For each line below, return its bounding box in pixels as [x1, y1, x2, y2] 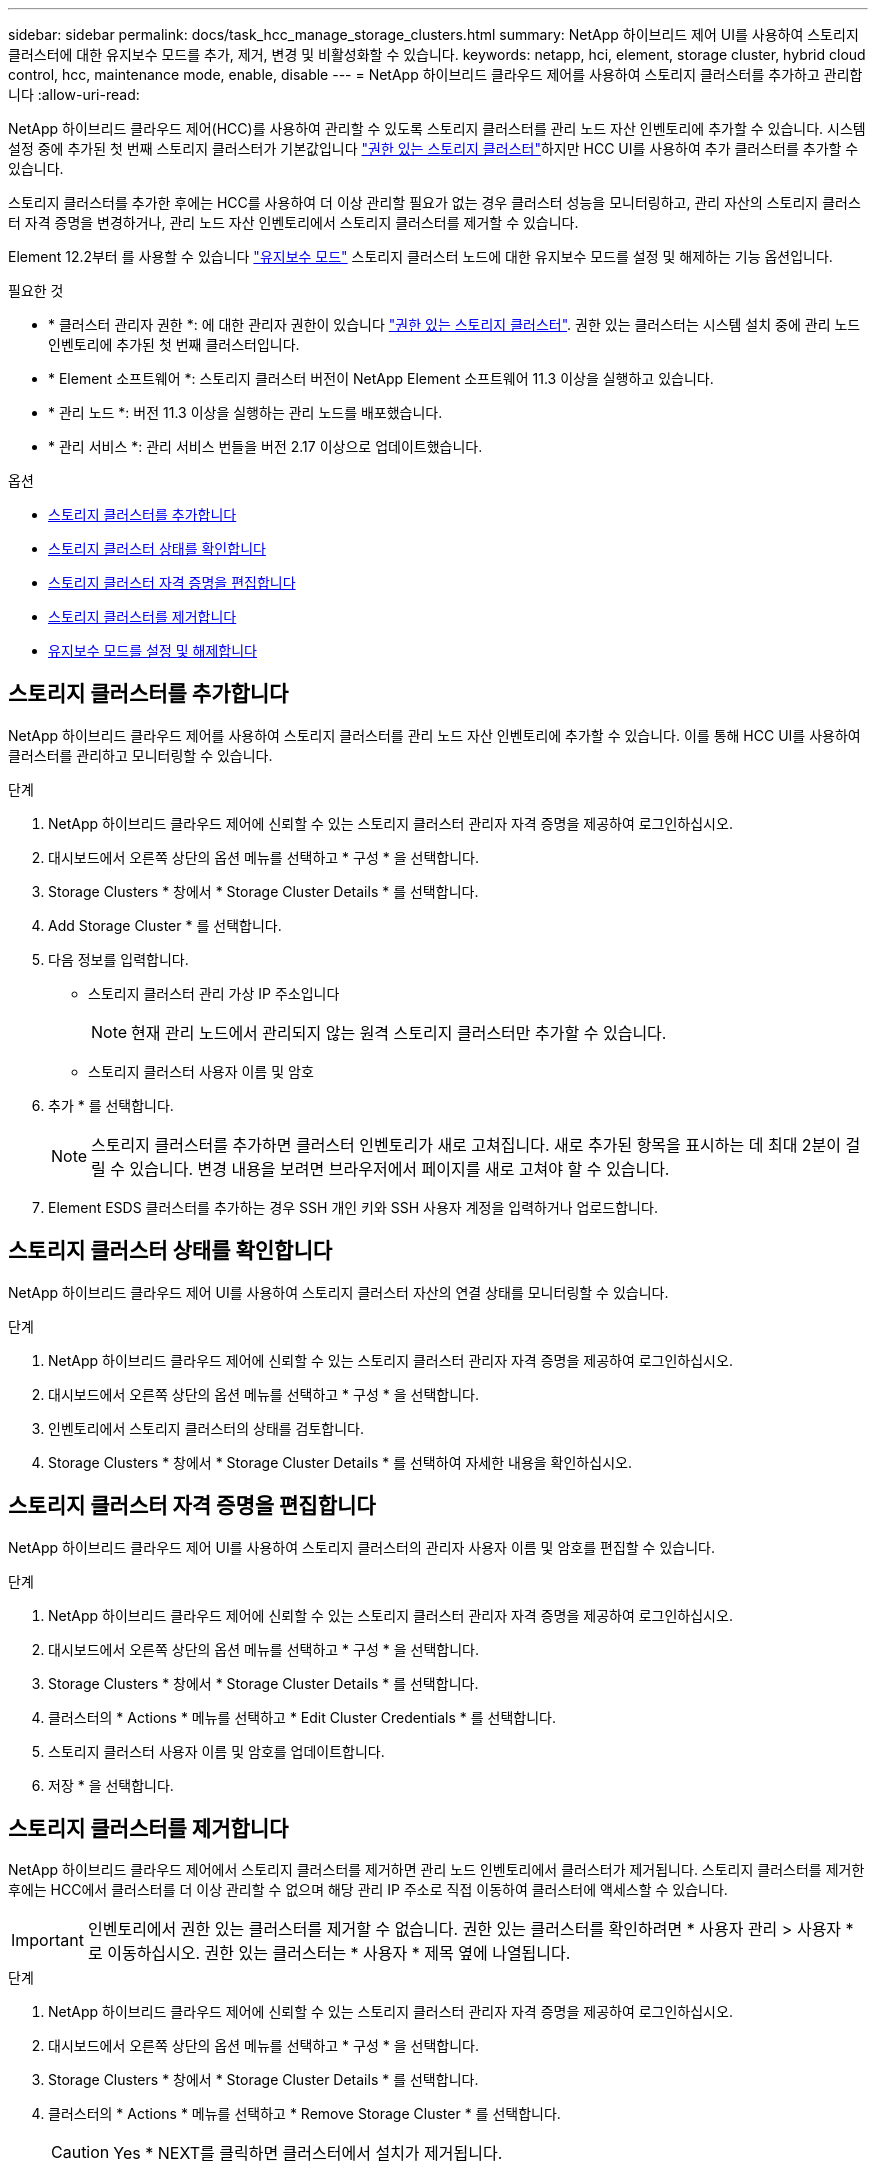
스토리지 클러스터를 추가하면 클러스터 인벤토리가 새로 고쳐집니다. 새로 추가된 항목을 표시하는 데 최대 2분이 [91, 1134, 842, 1155]
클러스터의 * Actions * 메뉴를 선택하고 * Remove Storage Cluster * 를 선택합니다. [48, 2105, 561, 2123]
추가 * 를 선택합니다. [48, 1096, 174, 1114]
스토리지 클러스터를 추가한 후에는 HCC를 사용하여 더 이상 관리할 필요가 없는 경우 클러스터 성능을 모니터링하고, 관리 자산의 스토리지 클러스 [8, 194, 861, 211]
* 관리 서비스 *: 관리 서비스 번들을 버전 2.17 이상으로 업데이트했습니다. [48, 438, 483, 455]
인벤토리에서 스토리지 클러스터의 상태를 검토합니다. [48, 1419, 365, 1437]
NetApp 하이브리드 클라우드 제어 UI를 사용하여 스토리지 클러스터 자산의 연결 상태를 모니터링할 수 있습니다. [8, 1283, 669, 1301]
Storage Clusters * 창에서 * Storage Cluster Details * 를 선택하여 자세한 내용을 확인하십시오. [48, 1453, 632, 1471]
